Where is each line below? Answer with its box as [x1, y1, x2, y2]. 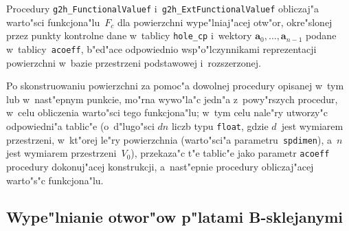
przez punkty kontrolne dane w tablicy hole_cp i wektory [6, 28, 252, 43]
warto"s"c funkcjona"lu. [6, 173, 104, 187]
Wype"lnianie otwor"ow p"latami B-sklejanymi [6, 206, 343, 228]
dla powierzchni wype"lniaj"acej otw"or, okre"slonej [117, 14, 333, 29]
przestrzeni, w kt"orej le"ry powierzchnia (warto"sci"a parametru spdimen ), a [6, 132, 333, 146]
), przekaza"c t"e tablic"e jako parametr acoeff [131, 146, 330, 160]
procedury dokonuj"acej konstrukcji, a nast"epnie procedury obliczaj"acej [6, 159, 314, 173]
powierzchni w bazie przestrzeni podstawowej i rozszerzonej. [6, 55, 261, 69]
